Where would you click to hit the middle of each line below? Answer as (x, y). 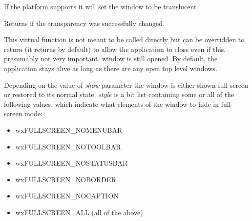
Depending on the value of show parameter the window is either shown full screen (126, 85)
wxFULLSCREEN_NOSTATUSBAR (72, 163)
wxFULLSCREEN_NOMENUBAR (69, 130)
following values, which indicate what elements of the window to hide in (111, 104)
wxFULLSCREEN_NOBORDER (66, 179)
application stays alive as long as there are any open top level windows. (111, 68)
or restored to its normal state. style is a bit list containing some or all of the (119, 94)
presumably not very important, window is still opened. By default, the (111, 59)
